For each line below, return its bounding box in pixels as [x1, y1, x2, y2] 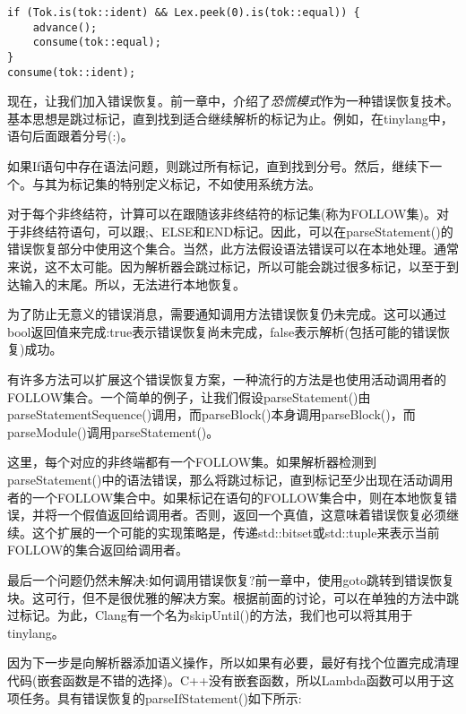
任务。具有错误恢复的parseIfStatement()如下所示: [19, 688, 302, 707]
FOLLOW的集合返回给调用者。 [7, 540, 189, 559]
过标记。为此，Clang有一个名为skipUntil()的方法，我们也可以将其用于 [7, 606, 413, 624]
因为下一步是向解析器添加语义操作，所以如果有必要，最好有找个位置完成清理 [7, 653, 459, 672]
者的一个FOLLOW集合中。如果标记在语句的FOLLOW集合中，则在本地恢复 [7, 487, 445, 506]
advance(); [32, 21, 98, 34]
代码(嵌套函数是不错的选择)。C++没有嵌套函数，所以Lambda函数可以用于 [7, 670, 442, 689]
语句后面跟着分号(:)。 [7, 126, 134, 145]
